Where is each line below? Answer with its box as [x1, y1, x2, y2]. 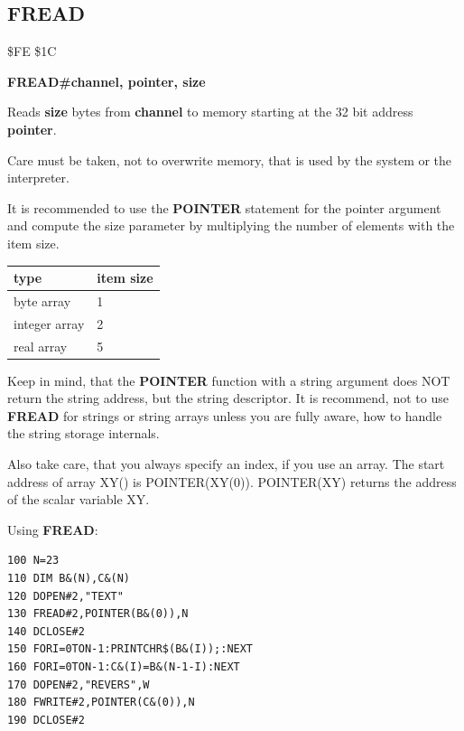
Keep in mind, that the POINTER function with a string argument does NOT [7, 370, 450, 389]
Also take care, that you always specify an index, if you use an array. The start [7, 455, 445, 473]
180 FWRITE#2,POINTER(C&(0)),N [7, 696, 195, 709]
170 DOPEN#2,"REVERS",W [7, 678, 150, 691]
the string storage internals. [7, 424, 160, 443]
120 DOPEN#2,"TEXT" [7, 589, 124, 603]
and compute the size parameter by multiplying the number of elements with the [7, 216, 455, 235]
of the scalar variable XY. [7, 490, 150, 509]
